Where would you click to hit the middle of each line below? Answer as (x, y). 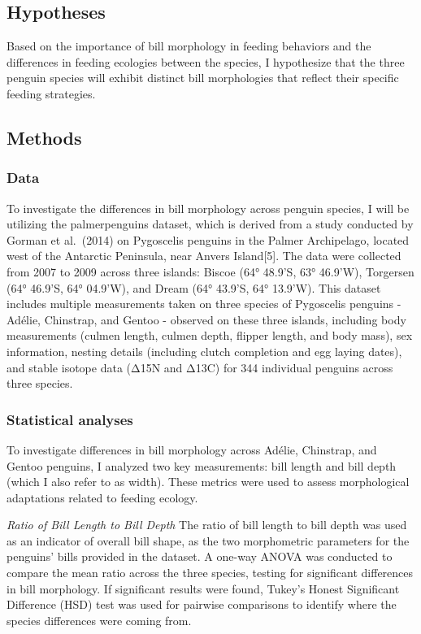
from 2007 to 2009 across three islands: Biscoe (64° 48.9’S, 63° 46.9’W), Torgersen (210, 271)
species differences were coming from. (99, 620)
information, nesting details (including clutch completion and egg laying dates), (204, 351)
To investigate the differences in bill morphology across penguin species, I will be (208, 208)
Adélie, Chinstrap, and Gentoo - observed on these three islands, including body (206, 319)
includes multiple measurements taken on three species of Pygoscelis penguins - (204, 304)
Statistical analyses (70, 419)
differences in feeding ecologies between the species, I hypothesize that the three (206, 61)
